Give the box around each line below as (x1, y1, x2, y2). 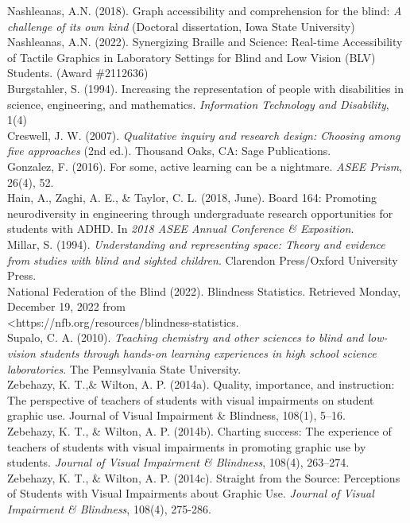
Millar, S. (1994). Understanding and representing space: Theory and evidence (7, 235, 385, 252)
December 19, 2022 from (7, 298, 126, 315)
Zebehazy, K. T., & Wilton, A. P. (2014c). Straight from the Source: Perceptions (7, 469, 400, 486)
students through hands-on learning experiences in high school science (39, 345, 377, 362)
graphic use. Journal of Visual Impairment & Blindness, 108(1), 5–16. (7, 407, 346, 424)
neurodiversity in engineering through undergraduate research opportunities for (7, 204, 393, 221)
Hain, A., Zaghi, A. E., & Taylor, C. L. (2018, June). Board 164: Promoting (7, 189, 377, 206)
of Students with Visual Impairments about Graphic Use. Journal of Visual (7, 485, 374, 502)
